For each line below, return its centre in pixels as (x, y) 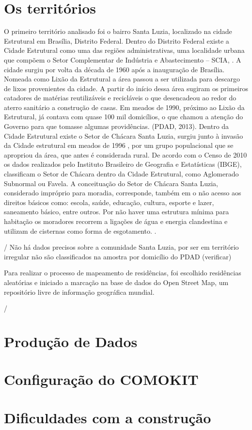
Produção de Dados (71, 341)
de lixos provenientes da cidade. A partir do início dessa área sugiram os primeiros (126, 88)
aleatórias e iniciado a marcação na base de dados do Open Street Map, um (116, 282)
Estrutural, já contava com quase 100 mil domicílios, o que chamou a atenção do (124, 117)
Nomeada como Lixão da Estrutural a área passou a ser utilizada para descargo (122, 79)
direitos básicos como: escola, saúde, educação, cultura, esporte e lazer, (109, 202)
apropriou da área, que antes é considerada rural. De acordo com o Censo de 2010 (126, 154)
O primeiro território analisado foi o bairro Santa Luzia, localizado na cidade (118, 31)
